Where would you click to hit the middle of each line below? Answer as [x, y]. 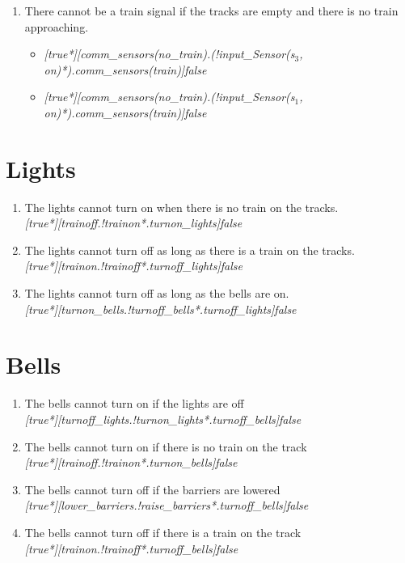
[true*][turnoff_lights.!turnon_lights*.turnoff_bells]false [163, 419]
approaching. [57, 26]
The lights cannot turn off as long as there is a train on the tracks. [190, 250]
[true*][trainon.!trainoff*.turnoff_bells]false [131, 548]
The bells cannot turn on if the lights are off [134, 403]
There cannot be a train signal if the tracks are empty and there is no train [211, 11]
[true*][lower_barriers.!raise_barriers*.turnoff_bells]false [167, 505]
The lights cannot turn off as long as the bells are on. [157, 293]
